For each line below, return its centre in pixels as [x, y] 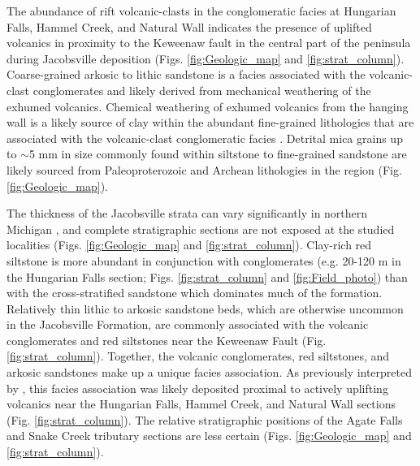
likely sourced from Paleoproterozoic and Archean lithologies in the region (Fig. [204, 169]
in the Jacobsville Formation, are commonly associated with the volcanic [188, 324]
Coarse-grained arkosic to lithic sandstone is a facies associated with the [186, 74]
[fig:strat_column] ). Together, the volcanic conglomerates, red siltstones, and [198, 356]
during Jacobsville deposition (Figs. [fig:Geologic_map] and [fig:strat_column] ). [206, 58]
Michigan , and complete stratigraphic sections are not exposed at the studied [201, 229]
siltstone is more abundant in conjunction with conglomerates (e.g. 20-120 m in [204, 260]
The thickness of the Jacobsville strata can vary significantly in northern [187, 213]
